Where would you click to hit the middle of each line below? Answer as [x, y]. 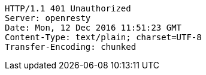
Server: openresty [48, 18]
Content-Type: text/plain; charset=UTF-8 [103, 37]
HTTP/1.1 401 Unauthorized [68, 8]
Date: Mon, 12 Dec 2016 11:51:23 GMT [93, 28]
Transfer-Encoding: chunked [71, 47]
